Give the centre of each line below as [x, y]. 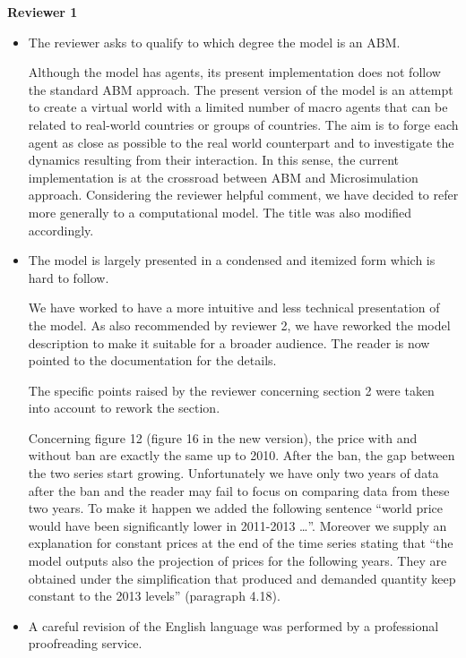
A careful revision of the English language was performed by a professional [233, 625]
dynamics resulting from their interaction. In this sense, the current [214, 160]
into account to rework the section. [124, 408]
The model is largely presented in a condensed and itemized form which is [232, 260]
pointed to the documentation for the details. [152, 360]
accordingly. [61, 230]
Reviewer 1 [43, 12]
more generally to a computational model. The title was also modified [220, 212]
